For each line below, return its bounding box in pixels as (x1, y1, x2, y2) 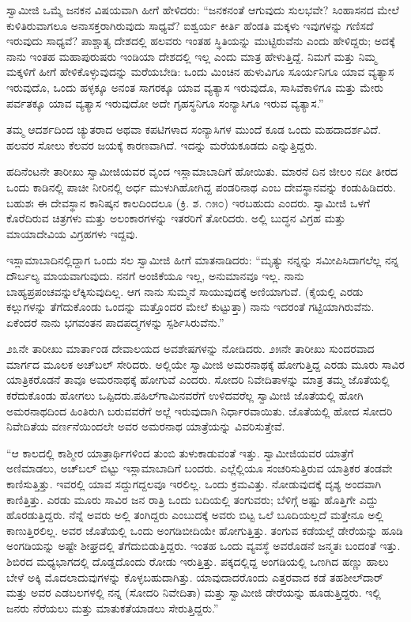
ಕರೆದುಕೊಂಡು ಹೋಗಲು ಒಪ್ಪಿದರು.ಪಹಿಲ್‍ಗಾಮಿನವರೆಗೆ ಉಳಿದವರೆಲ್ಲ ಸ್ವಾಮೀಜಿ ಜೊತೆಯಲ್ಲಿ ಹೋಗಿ (6, 387, 364, 404)
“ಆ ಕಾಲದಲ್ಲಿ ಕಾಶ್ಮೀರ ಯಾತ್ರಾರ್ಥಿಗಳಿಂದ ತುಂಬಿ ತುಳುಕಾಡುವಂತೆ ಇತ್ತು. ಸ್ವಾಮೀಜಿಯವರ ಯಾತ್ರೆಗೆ (6, 444, 354, 461)
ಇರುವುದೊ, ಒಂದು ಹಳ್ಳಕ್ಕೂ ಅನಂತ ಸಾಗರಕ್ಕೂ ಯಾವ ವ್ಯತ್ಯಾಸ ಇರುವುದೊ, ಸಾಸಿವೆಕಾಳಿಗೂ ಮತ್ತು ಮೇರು (6, 78, 384, 95)
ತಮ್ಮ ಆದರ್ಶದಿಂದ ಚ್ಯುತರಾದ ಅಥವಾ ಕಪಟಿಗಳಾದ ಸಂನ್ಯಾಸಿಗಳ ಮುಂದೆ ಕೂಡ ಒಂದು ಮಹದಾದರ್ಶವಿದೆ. (6, 121, 381, 138)
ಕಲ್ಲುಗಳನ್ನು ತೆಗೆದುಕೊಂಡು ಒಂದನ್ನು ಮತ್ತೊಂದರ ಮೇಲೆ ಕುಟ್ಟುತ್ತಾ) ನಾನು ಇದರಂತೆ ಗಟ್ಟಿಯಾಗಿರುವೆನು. (6, 298, 375, 315)
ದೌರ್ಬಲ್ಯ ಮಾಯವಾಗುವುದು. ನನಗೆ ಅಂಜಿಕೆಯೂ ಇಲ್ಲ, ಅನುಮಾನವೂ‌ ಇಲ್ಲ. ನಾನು (6, 267, 304, 283)
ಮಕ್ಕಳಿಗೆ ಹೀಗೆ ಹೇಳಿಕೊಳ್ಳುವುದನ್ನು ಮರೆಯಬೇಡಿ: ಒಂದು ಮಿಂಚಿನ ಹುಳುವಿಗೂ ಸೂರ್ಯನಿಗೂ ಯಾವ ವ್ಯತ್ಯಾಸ (6, 63, 394, 80)
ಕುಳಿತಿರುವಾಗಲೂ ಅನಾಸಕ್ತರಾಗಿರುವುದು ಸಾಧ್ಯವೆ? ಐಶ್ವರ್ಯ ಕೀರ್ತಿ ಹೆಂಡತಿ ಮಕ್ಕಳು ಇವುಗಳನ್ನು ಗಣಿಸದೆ (6, 17, 374, 33)
